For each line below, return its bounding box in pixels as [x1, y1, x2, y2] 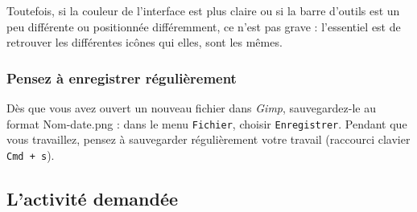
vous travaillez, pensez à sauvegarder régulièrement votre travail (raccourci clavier [6, 131, 411, 148]
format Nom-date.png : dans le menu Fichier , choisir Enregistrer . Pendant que [6, 115, 407, 132]
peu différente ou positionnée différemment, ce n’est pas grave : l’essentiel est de [6, 18, 401, 35]
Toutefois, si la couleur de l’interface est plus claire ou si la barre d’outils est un [6, 2, 400, 18]
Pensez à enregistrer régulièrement [6, 67, 237, 88]
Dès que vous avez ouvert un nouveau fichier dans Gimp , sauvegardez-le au [6, 100, 377, 116]
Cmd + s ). [6, 146, 55, 163]
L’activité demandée [6, 185, 179, 210]
